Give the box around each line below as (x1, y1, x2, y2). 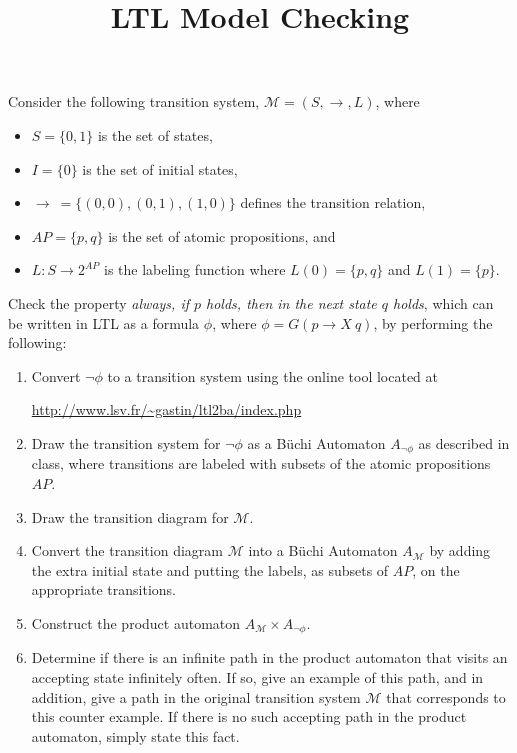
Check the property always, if (8, 292, 189, 313)
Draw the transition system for (31, 432, 221, 453)
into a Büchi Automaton (248, 540, 398, 561)
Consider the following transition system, (8, 91, 260, 112)
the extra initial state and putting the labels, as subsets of (31, 559, 389, 580)
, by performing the (373, 312, 493, 333)
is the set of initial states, (82, 158, 238, 179)
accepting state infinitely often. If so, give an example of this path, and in (31, 666, 484, 687)
